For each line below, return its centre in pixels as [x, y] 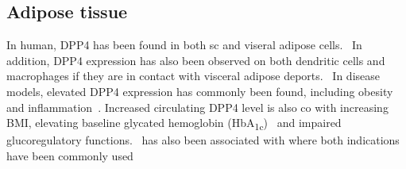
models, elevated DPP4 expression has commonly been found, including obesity [200, 91]
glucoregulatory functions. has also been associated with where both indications [203, 140]
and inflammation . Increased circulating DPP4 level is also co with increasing [197, 107]
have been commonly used [70, 155]
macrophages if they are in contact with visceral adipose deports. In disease [193, 76]
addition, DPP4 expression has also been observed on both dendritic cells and [196, 60]
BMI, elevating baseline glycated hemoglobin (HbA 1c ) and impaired [174, 123]
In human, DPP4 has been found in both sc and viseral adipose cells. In [184, 45]
